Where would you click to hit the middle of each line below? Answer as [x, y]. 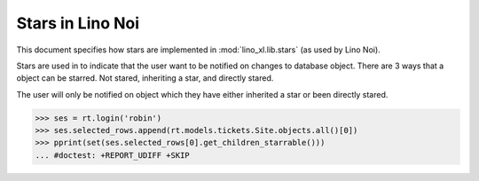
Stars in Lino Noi [78, 23]
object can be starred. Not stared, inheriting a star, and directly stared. [145, 78]
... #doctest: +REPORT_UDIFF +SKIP [112, 155]
